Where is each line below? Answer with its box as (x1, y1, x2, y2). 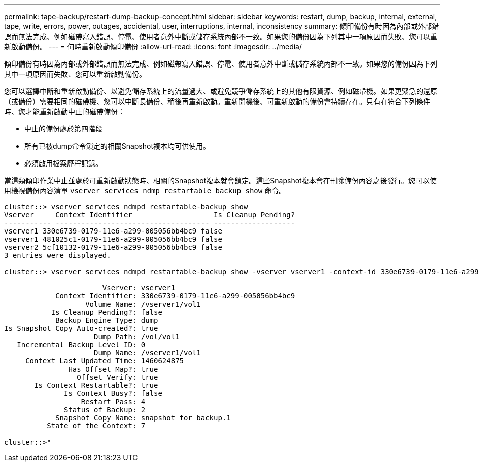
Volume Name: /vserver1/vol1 (85, 300, 201, 308)
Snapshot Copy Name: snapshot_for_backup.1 (55, 414, 231, 422)
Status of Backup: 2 (64, 406, 146, 414)
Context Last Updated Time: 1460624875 (25, 357, 184, 365)
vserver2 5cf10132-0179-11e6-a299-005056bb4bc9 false (4, 243, 222, 251)
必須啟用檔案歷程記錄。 (24, 159, 102, 168)
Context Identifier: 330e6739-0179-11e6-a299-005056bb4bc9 (55, 292, 295, 300)
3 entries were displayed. (4, 251, 111, 259)
